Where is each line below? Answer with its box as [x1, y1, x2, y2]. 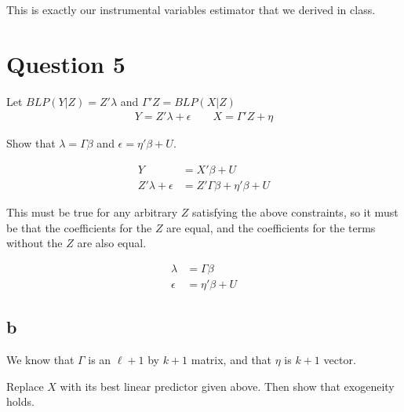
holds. [6, 393, 35, 410]
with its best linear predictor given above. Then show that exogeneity [60, 377, 395, 394]
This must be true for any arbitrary [6, 204, 178, 220]
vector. [323, 352, 356, 368]
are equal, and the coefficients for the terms [166, 219, 376, 235]
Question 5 [6, 47, 126, 79]
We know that [6, 352, 75, 368]
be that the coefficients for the [6, 219, 152, 235]
